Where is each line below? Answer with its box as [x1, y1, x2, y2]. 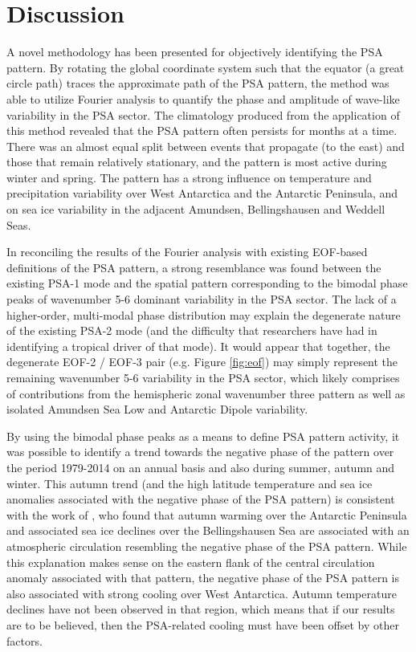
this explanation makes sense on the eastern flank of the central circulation [6, 553, 375, 570]
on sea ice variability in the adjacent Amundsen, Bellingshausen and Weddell [6, 201, 385, 218]
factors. [6, 632, 43, 649]
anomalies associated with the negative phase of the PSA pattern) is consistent [6, 491, 395, 507]
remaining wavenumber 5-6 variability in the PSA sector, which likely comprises [6, 369, 400, 385]
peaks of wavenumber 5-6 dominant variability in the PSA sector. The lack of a [6, 291, 397, 308]
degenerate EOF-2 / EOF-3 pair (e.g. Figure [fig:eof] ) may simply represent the [6, 353, 398, 370]
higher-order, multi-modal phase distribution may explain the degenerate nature [6, 306, 401, 323]
